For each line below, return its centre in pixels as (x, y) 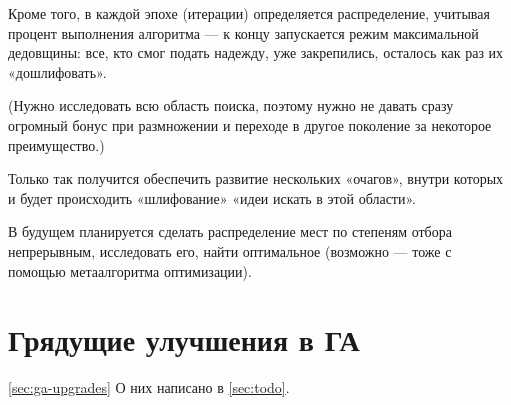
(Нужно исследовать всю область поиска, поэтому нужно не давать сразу (231, 105)
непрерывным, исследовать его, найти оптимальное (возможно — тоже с (230, 250)
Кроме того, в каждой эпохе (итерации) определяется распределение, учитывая (249, 13)
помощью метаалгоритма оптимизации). (130, 270)
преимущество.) (56, 144)
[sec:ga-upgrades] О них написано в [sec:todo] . (149, 387)
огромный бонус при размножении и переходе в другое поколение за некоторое (250, 124)
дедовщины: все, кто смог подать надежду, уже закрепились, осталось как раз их (256, 52)
